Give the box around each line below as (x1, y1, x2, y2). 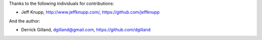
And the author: (9, 18, 41, 24)
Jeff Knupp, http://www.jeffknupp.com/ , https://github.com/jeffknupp (21, 10, 160, 15)
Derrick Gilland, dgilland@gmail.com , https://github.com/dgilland (21, 27, 151, 33)
